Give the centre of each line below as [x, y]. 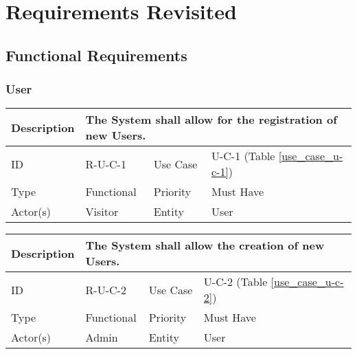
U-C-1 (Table [243, 156]
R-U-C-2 [106, 289]
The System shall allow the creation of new [205, 245]
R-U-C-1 [106, 164]
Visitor [102, 212]
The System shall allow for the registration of [211, 120]
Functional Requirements [96, 55]
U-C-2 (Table [235, 282]
